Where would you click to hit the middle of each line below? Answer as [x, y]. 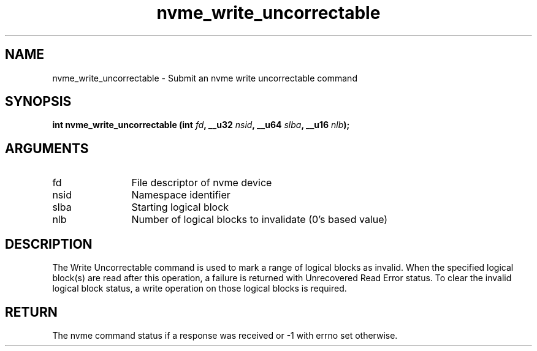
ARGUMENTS [47, 148]
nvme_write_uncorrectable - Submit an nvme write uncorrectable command [205, 78]
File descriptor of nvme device [202, 183]
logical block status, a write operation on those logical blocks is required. [200, 289]
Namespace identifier [181, 195]
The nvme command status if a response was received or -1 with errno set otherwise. [225, 335]
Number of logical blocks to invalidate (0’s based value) [260, 220]
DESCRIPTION [49, 244]
